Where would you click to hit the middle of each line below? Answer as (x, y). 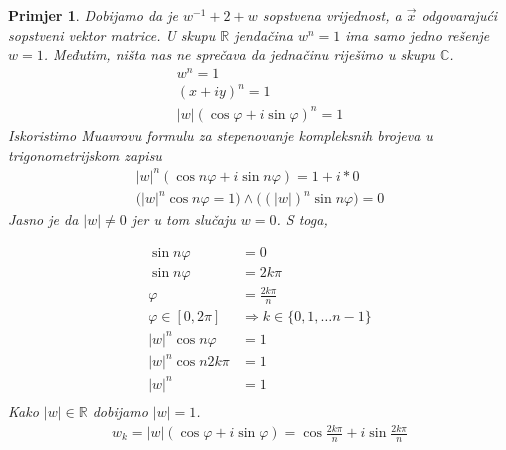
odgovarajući (459, 15)
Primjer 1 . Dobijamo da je (93, 15)
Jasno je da (43, 219)
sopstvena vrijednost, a (332, 15)
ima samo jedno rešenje (417, 34)
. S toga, (302, 219)
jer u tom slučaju (183, 219)
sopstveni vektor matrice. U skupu (112, 34)
